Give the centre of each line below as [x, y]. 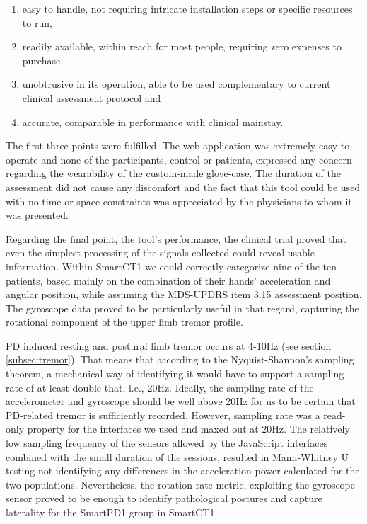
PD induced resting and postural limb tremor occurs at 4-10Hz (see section [169, 345]
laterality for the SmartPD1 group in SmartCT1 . [112, 512]
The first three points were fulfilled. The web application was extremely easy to [178, 146]
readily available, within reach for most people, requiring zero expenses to [182, 46]
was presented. [37, 215]
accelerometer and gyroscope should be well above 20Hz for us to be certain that [181, 401]
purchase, [43, 60]
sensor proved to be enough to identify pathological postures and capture [164, 498]
